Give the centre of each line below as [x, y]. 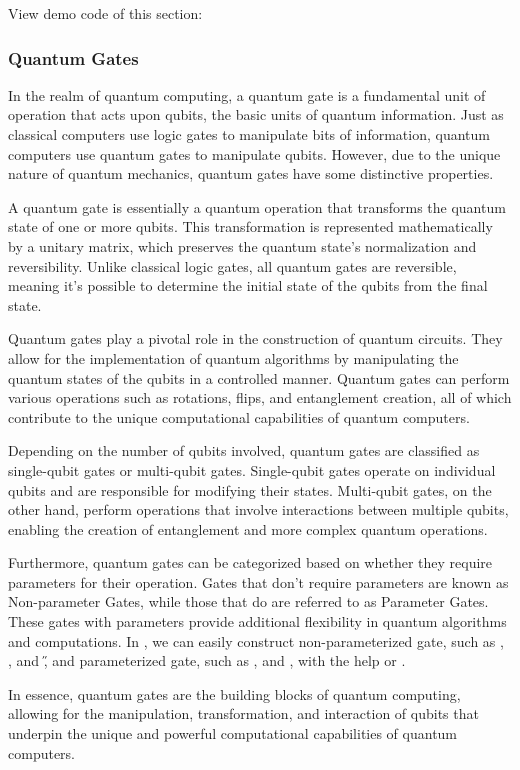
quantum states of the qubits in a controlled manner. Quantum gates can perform [259, 377]
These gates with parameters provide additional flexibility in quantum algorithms [257, 621]
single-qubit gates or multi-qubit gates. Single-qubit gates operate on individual [252, 469]
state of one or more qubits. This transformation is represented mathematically [250, 226]
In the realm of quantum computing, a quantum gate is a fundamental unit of [247, 94]
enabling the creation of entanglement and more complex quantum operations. [248, 528]
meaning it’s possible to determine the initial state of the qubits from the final [248, 285]
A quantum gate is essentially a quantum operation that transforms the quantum [257, 206]
